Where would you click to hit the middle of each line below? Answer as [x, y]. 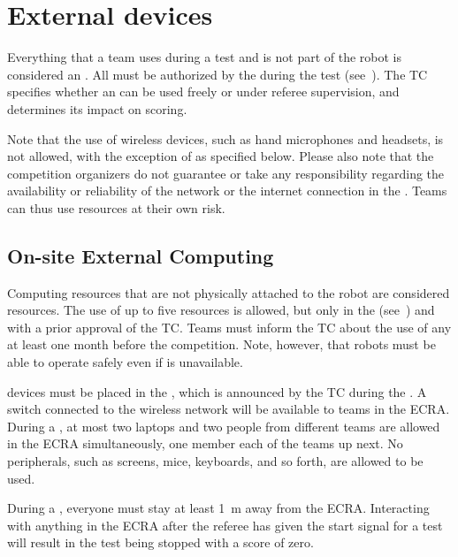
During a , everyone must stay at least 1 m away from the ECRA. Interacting [218, 508]
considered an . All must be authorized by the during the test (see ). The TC [218, 74]
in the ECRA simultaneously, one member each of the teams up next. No [205, 443]
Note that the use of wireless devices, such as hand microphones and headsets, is [225, 138]
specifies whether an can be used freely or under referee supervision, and [203, 92]
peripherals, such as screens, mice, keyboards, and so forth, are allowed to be [215, 461]
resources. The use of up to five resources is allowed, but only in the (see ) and [221, 310]
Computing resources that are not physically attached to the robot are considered [229, 292]
